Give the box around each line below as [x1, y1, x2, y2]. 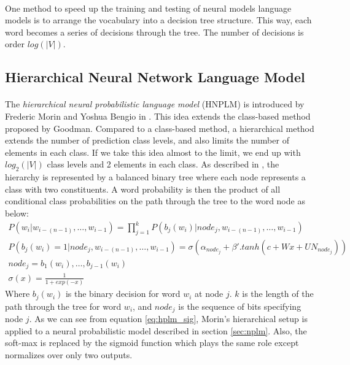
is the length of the [242, 287, 314, 300]
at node [195, 287, 224, 300]
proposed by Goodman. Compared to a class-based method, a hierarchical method [5, 121, 314, 134]
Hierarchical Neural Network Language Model [5, 67, 305, 86]
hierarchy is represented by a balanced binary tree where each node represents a [5, 171, 306, 183]
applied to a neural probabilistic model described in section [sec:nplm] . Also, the [5, 324, 307, 337]
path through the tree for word [5, 299, 122, 312]
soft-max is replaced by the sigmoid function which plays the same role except [5, 336, 299, 349]
